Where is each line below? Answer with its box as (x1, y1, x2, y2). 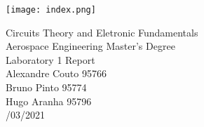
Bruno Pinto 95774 (6, 80, 87, 95)
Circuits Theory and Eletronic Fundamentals (6, 25, 198, 39)
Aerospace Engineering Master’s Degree (6, 39, 175, 53)
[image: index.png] (6, 5, 96, 15)
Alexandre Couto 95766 (6, 66, 107, 81)
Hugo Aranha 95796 (6, 93, 92, 108)
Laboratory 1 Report (6, 52, 95, 67)
